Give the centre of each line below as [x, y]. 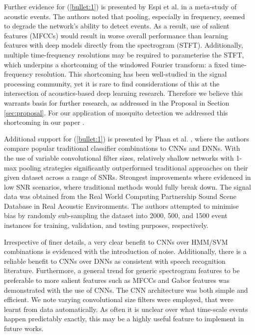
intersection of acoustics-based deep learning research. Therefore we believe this [123, 93]
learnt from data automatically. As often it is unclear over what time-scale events [126, 309]
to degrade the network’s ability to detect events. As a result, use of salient [117, 26]
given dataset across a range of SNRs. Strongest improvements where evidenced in [127, 177]
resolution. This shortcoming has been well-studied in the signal [131, 74]
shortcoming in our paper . [44, 122]
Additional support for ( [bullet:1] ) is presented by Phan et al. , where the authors [127, 138]
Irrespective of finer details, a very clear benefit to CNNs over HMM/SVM [116, 241]
